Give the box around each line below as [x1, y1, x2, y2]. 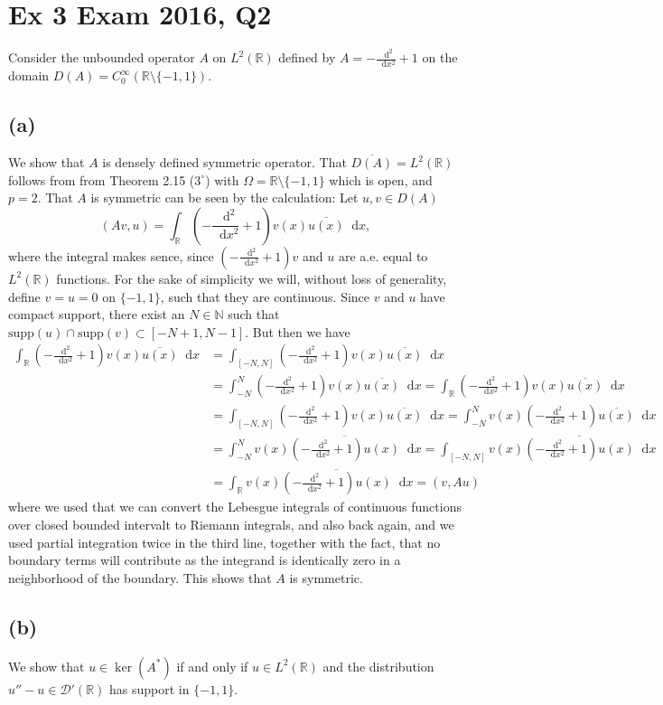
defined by [278, 48, 336, 67]
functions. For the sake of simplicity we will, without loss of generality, [56, 268, 447, 287]
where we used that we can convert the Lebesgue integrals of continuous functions [8, 497, 462, 516]
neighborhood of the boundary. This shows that [8, 568, 272, 587]
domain [8, 66, 50, 85]
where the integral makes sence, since [8, 246, 214, 265]
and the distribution [322, 656, 434, 675]
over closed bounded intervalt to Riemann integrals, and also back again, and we [8, 515, 454, 534]
